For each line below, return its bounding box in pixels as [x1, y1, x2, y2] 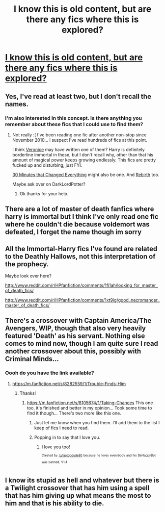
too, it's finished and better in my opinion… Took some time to [27, 405, 152, 410]
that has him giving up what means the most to [5, 491, 151, 500]
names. [5, 100, 28, 108]
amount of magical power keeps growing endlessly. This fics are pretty [12, 157, 156, 163]
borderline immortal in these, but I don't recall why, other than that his [12, 152, 154, 157]
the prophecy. [5, 260, 49, 268]
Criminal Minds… [5, 355, 59, 363]
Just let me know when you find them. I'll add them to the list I [34, 419, 160, 425]
